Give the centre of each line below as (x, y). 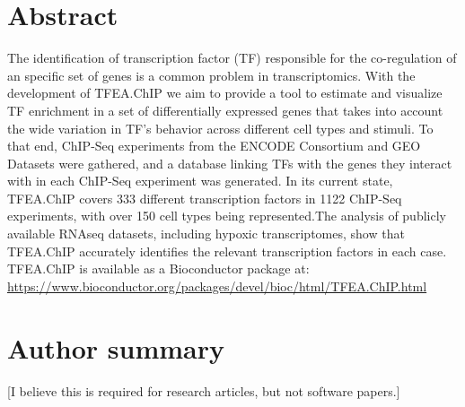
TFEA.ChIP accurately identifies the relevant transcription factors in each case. (227, 251)
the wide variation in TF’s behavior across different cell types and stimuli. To (220, 128)
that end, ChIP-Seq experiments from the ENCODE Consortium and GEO (214, 146)
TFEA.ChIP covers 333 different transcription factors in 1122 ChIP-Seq (205, 198)
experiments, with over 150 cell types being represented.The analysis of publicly (227, 216)
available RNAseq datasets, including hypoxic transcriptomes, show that (206, 234)
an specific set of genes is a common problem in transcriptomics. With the (211, 75)
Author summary (116, 347)
